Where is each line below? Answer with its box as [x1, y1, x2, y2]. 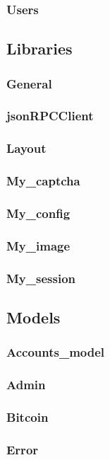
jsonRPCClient [6, 107, 94, 125]
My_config [6, 204, 71, 222]
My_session [6, 269, 75, 287]
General [6, 74, 52, 92]
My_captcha [6, 172, 80, 190]
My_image [6, 236, 71, 254]
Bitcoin [6, 408, 49, 425]
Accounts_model [6, 343, 105, 361]
